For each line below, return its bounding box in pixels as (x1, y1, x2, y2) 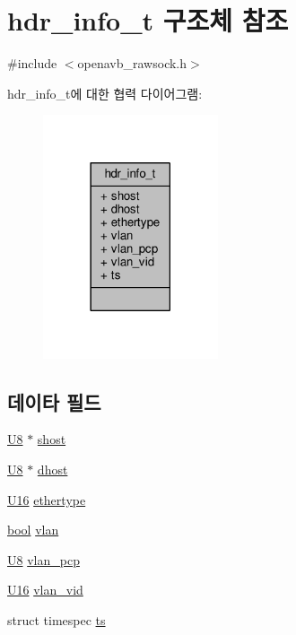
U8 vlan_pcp (7, 550, 80, 569)
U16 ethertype (7, 490, 86, 509)
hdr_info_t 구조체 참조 (7, 2, 289, 39)
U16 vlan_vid (7, 580, 83, 599)
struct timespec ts (7, 610, 106, 629)
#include (7, 54, 57, 73)
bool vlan (7, 520, 59, 539)
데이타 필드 (7, 387, 101, 415)
